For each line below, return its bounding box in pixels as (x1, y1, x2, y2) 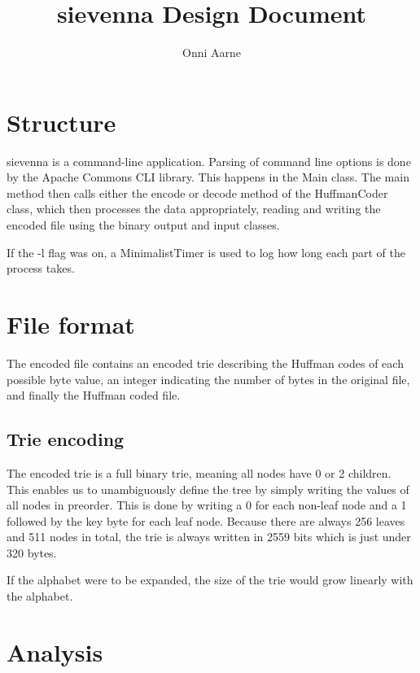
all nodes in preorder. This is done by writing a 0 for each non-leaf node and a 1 (7, 496, 407, 513)
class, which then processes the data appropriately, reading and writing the (7, 200, 381, 217)
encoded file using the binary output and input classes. (7, 216, 280, 234)
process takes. (7, 260, 75, 277)
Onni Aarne (182, 44, 241, 61)
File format (7, 308, 135, 340)
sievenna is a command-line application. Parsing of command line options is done (7, 152, 411, 169)
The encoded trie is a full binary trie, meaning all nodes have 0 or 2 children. (7, 464, 392, 481)
